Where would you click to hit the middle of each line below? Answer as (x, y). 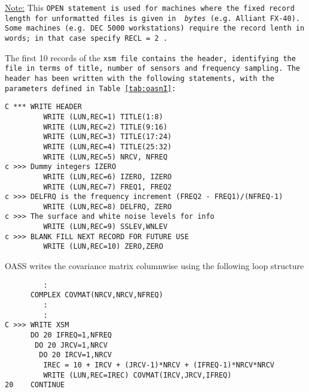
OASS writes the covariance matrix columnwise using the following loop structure (154, 266)
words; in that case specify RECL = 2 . (86, 38)
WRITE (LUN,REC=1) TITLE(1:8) (103, 117)
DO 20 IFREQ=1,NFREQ (71, 335)
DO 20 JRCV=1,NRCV (71, 345)
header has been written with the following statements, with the (140, 78)
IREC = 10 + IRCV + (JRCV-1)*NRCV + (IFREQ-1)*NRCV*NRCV (159, 365)
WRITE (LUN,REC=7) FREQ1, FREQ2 (108, 187)
